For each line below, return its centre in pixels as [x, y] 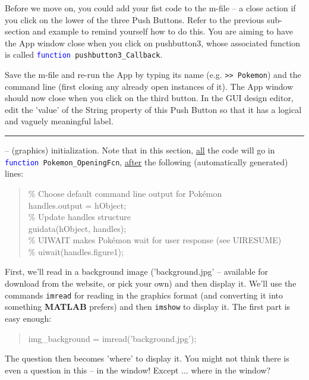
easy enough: [28, 318]
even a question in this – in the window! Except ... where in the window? [138, 370]
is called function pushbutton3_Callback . [84, 54]
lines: [14, 173]
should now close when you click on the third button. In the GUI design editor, [149, 98]
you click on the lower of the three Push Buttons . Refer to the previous [135, 19]
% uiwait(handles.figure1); [76, 251]
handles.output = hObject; [77, 205]
